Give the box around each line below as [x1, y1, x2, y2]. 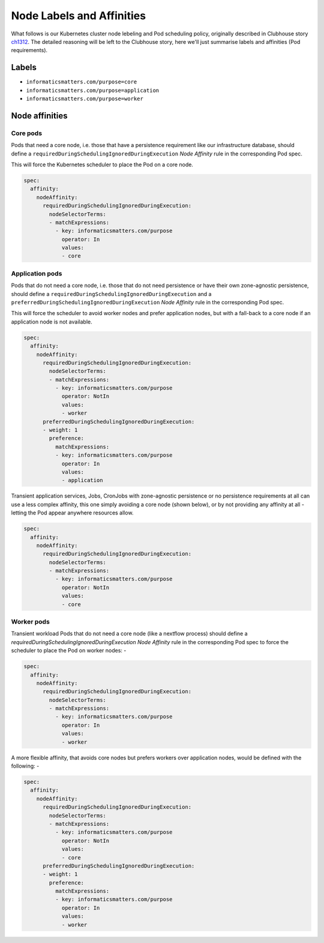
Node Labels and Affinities [11, 9, 146, 22]
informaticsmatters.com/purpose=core [26, 79, 137, 85]
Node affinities [11, 110, 68, 121]
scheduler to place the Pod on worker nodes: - [11, 647, 127, 654]
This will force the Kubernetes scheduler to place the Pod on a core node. [11, 161, 193, 168]
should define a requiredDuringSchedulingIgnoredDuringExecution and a [11, 290, 212, 297]
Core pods [11, 129, 42, 137]
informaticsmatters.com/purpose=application [26, 87, 160, 94]
